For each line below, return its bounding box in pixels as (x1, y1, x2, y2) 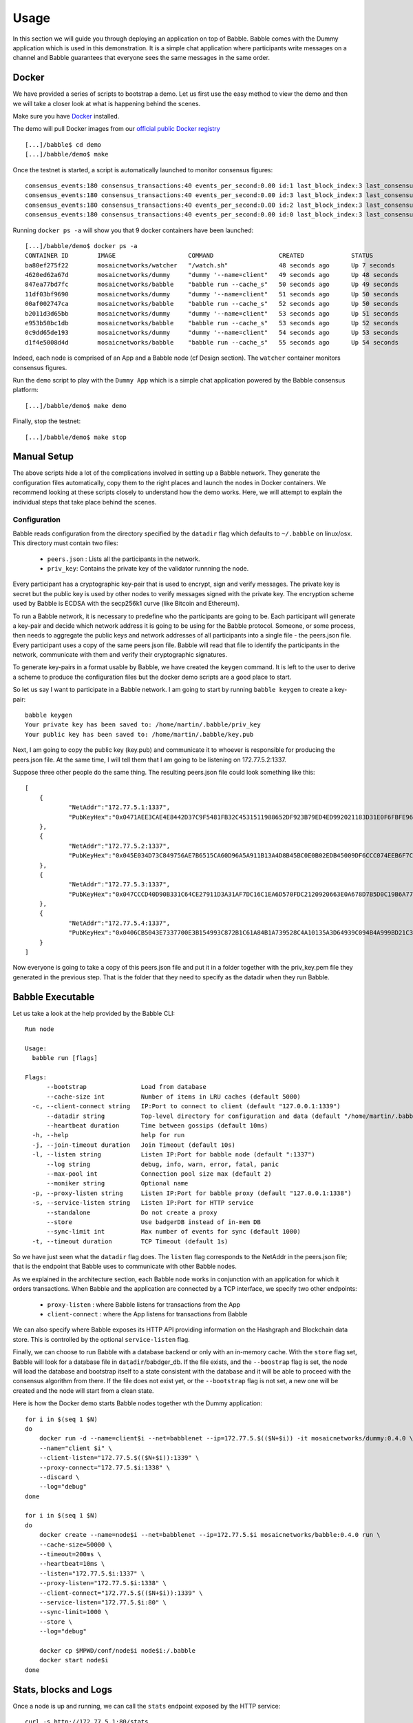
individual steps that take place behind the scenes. (12, 498, 157, 506)
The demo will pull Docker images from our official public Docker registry (12, 125, 220, 133)
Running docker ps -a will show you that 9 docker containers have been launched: (12, 226, 254, 234)
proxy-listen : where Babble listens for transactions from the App (47, 1300, 241, 1309)
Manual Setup (12, 451, 74, 462)
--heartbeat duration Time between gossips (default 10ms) (46, 1122, 268, 1130)
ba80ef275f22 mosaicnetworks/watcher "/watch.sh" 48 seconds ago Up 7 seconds (25, 261, 395, 269)
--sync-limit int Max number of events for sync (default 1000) (46, 1227, 301, 1236)
